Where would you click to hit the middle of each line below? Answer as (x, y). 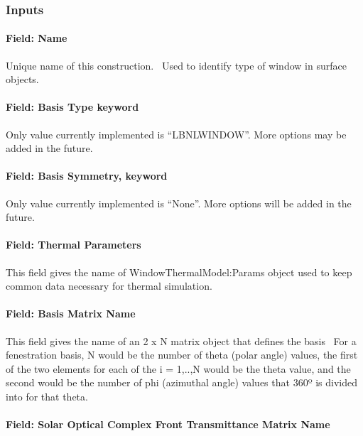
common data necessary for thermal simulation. (109, 286)
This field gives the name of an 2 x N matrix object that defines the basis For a (181, 340)
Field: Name (37, 38)
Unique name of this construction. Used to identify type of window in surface (176, 65)
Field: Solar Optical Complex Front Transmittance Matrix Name (168, 424)
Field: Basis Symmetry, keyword (87, 176)
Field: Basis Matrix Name (71, 314)
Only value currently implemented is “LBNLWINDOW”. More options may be (176, 134)
